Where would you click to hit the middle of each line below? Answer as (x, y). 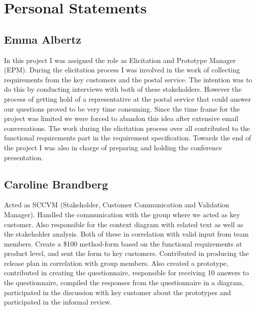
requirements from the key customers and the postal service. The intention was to (128, 79)
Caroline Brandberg (56, 184)
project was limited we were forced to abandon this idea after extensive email (121, 118)
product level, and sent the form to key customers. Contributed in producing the (127, 253)
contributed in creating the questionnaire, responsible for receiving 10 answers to (127, 273)
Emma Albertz (43, 39)
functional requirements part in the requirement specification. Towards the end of (128, 138)
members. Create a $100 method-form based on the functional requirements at (123, 243)
